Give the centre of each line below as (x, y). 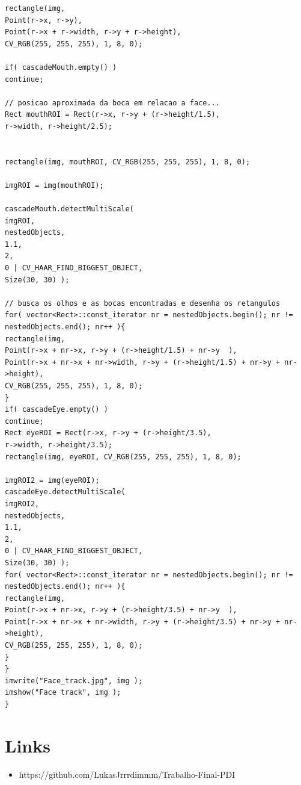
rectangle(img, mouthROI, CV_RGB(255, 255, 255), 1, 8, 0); (128, 162)
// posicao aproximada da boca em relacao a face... (112, 103)
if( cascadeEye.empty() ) (56, 410)
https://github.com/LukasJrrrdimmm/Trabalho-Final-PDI (127, 774)
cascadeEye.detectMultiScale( (65, 492)
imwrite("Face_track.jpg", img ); (74, 681)
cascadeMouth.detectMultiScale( (69, 209)
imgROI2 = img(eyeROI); (52, 480)
